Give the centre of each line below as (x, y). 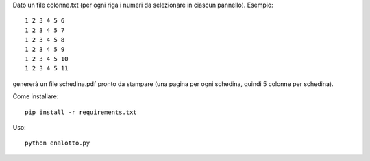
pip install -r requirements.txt (81, 112)
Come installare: (36, 96)
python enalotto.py (58, 143)
